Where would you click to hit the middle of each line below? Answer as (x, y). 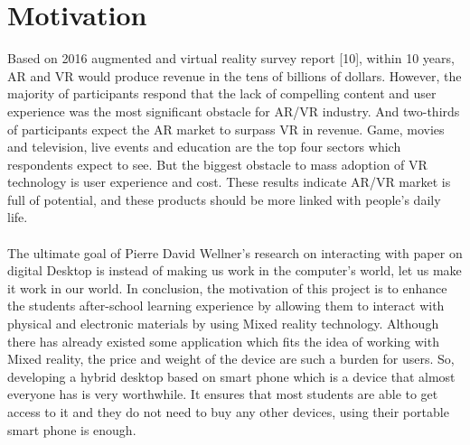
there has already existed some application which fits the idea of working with (223, 341)
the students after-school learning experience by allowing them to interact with (226, 306)
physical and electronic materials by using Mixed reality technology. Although (223, 324)
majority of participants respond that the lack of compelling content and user (222, 93)
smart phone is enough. (72, 429)
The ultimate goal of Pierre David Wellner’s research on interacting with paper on (235, 252)
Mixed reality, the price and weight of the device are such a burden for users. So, (231, 359)
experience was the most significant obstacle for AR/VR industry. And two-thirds (234, 111)
